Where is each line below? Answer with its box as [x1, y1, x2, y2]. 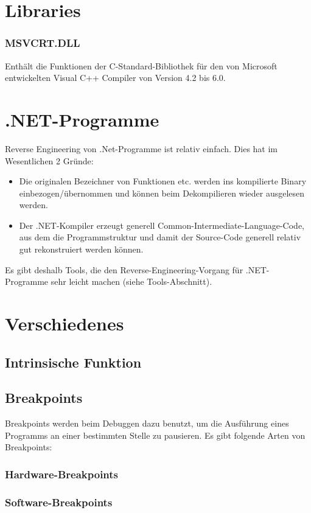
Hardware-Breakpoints [5, 466, 119, 481]
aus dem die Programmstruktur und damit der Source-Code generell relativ [19, 231, 301, 243]
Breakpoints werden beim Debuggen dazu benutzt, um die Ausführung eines [5, 417, 289, 430]
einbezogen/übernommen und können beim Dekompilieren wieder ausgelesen [19, 186, 305, 199]
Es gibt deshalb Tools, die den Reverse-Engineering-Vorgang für [5, 263, 243, 276]
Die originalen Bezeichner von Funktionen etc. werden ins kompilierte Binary [19, 175, 307, 187]
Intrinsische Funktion [5, 352, 142, 371]
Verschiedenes [5, 311, 124, 336]
